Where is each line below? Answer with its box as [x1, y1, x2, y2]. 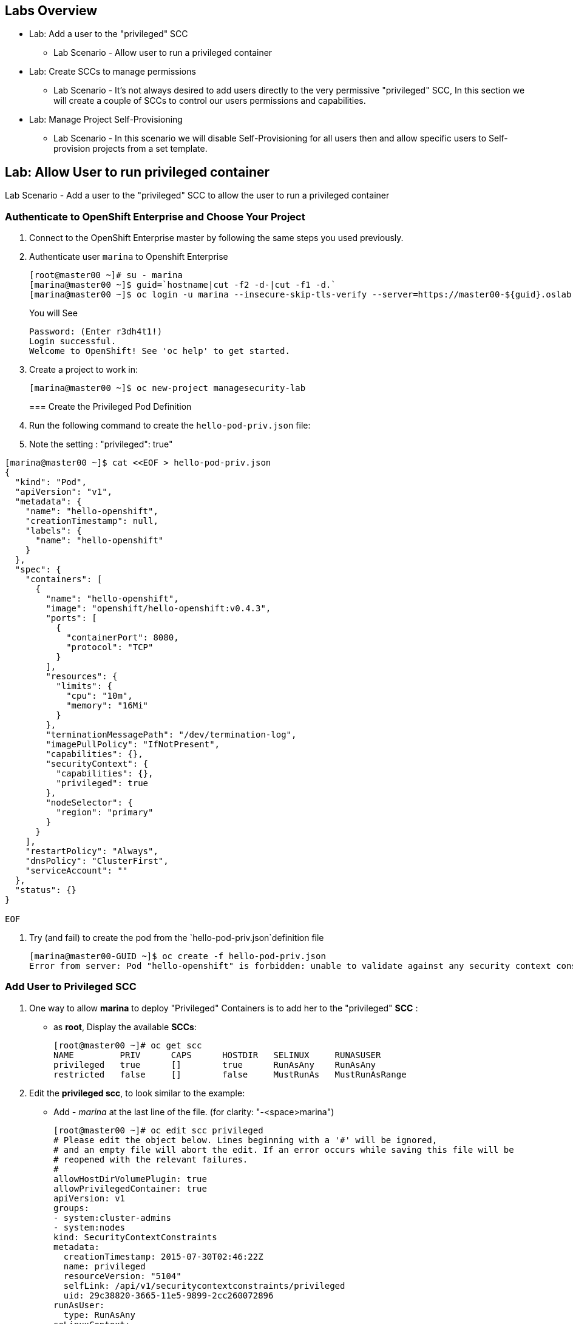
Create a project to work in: [29, 364, 138, 375]
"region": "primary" [56, 807, 154, 818]
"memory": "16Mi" [66, 701, 149, 711]
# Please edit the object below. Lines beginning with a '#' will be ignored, [53, 1135, 438, 1145]
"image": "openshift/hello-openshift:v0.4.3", [46, 603, 271, 614]
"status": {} [15, 885, 77, 895]
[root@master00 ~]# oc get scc [53, 1040, 202, 1050]
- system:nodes [53, 1222, 126, 1232]
